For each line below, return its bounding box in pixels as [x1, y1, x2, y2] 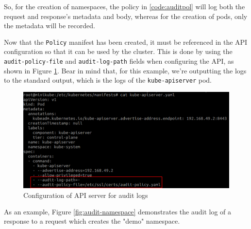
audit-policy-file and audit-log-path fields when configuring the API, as [4, 56, 234, 66]
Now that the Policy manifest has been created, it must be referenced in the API [4, 36, 248, 47]
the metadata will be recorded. [4, 20, 95, 31]
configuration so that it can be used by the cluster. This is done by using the [4, 46, 233, 56]
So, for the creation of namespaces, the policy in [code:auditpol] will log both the [4, 1, 245, 11]
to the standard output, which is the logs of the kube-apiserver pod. [4, 75, 212, 85]
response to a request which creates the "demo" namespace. [4, 216, 180, 226]
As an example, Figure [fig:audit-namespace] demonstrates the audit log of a [4, 206, 232, 216]
